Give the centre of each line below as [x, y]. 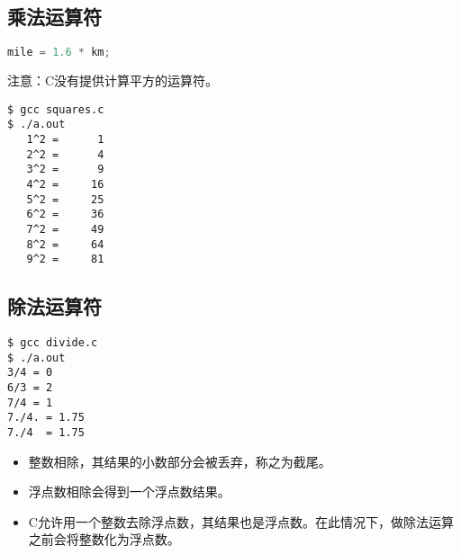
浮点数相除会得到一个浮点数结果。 [129, 491]
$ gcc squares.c [56, 109]
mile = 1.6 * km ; [59, 53]
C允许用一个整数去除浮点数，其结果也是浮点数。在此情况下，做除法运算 [241, 521]
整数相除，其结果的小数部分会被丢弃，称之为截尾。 [180, 461]
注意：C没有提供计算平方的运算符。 [113, 80]
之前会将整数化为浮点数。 [104, 539]
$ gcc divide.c [53, 343]
